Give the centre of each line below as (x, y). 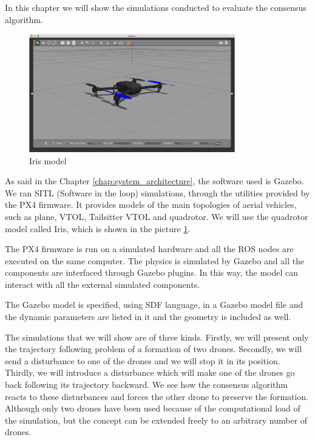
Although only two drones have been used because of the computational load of (153, 408)
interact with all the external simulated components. (103, 284)
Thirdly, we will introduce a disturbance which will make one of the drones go (150, 372)
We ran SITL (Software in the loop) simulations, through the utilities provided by (157, 192)
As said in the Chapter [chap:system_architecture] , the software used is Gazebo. (154, 181)
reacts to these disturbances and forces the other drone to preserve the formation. (157, 396)
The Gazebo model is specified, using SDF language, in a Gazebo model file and (154, 305)
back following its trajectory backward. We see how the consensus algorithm (147, 385)
